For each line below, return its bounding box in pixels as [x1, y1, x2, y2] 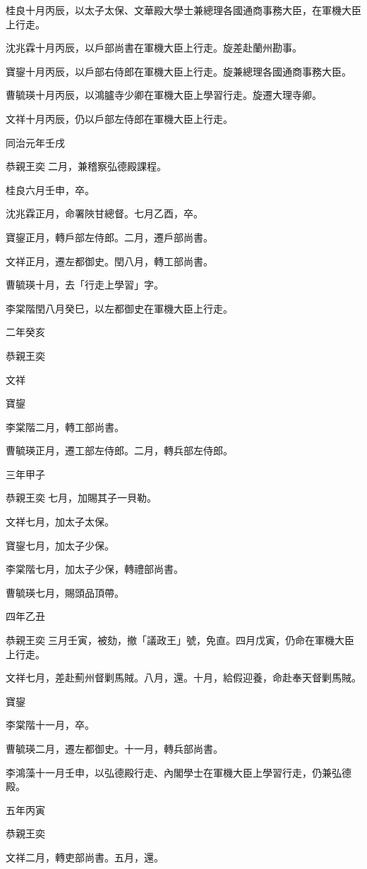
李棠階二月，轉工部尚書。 [6, 419, 124, 434]
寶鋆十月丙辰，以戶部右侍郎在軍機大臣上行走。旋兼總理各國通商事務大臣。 [6, 63, 351, 78]
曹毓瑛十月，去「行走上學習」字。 [6, 277, 164, 292]
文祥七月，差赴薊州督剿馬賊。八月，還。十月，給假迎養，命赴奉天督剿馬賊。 [6, 670, 361, 685]
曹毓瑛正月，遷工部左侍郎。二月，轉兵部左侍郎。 [6, 443, 233, 458]
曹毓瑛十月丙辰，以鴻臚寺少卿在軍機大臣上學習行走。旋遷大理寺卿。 [6, 87, 322, 102]
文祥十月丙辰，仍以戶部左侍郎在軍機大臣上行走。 [6, 111, 233, 126]
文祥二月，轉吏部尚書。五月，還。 [6, 849, 164, 864]
